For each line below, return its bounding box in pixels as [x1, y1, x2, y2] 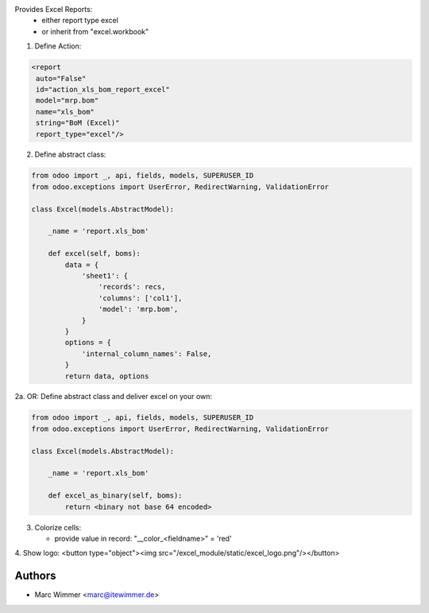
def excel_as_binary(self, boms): [48, 491, 183, 500]
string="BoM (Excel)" [36, 118, 120, 127]
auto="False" [36, 74, 87, 83]
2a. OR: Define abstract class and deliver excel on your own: [14, 392, 213, 402]
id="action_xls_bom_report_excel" [36, 84, 170, 94]
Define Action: [34, 41, 82, 51]
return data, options [64, 371, 149, 381]
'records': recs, [98, 282, 166, 292]
